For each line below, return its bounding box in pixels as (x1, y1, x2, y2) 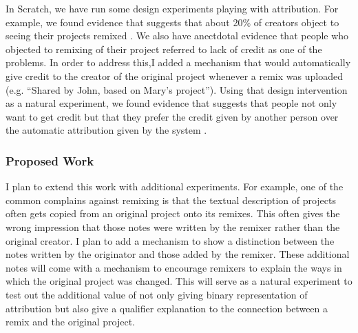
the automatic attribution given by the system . (6, 123, 207, 137)
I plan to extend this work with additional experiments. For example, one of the (6, 179, 344, 194)
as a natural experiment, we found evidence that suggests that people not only (6, 96, 337, 110)
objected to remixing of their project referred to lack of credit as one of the (6, 41, 322, 56)
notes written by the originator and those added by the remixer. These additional (6, 247, 350, 261)
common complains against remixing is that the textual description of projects (6, 192, 337, 207)
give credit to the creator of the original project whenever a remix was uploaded (6, 68, 343, 83)
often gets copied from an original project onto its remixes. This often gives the (6, 206, 340, 221)
